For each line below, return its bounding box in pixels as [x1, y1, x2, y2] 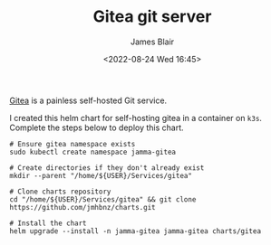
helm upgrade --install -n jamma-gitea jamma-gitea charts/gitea [9, 226, 261, 236]
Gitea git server [92, 6, 212, 27]
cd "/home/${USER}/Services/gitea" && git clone [9, 194, 197, 204]
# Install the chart [9, 219, 88, 228]
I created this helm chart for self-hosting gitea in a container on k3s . [9, 112, 263, 123]
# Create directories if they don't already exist [9, 163, 205, 173]
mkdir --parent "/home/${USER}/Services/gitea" [9, 171, 193, 180]
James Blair [130, 36, 175, 47]
